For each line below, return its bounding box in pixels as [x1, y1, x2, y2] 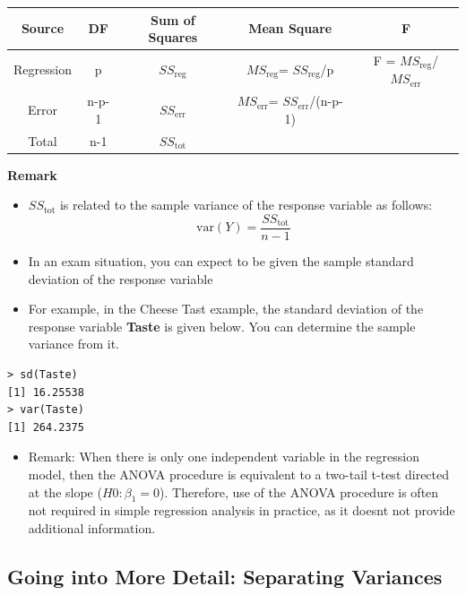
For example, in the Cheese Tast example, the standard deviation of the [28, 299, 424, 318]
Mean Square [248, 19, 332, 38]
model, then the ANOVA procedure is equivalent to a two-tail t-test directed [28, 464, 450, 483]
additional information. [28, 518, 156, 537]
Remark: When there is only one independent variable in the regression [28, 447, 419, 466]
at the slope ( [28, 482, 102, 501]
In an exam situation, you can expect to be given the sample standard [28, 252, 414, 271]
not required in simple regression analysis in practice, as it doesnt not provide [28, 501, 455, 520]
